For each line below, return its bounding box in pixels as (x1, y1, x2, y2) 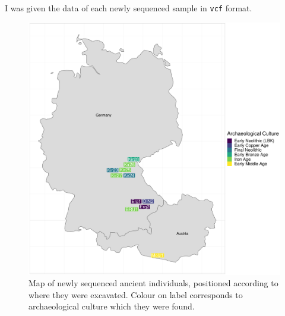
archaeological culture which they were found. (28, 300, 195, 312)
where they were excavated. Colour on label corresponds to (28, 288, 243, 301)
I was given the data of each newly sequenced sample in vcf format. (5, 2, 252, 14)
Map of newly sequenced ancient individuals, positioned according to (28, 277, 278, 289)
